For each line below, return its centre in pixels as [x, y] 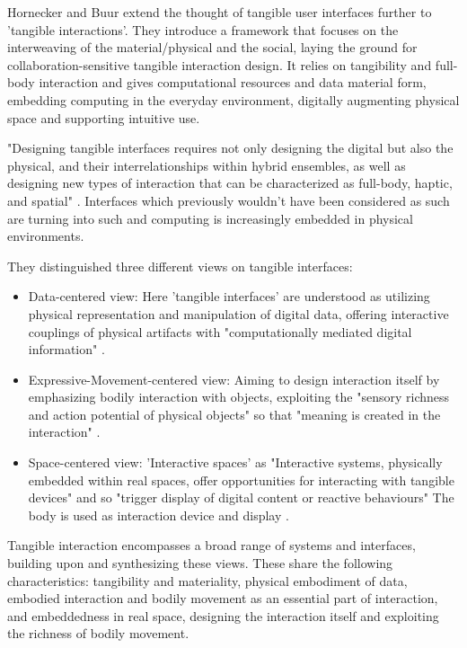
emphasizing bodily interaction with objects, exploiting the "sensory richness [239, 397]
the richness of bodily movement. [98, 633]
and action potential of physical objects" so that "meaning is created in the [234, 414]
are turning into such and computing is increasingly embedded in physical [210, 218]
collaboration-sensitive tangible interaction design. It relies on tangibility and [220, 64]
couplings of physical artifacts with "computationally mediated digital [220, 331]
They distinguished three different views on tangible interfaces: [180, 266]
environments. [46, 236]
